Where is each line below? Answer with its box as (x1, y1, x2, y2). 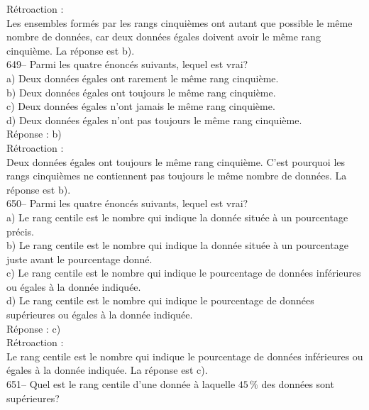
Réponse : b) (6, 126, 62, 141)
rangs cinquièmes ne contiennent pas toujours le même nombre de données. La (6, 168, 347, 183)
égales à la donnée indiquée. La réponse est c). (6, 362, 208, 377)
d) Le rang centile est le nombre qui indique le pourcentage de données (6, 293, 314, 308)
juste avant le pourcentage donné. (6, 251, 153, 266)
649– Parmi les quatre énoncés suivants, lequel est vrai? (6, 57, 248, 72)
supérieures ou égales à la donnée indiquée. (6, 307, 193, 322)
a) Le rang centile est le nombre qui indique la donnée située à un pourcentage (6, 209, 348, 224)
